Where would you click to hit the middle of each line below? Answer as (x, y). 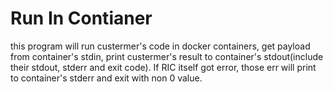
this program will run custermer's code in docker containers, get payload (160, 46)
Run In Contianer (81, 18)
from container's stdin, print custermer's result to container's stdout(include (167, 56)
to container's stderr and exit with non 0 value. (106, 78)
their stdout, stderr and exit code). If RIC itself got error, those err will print (163, 67)
